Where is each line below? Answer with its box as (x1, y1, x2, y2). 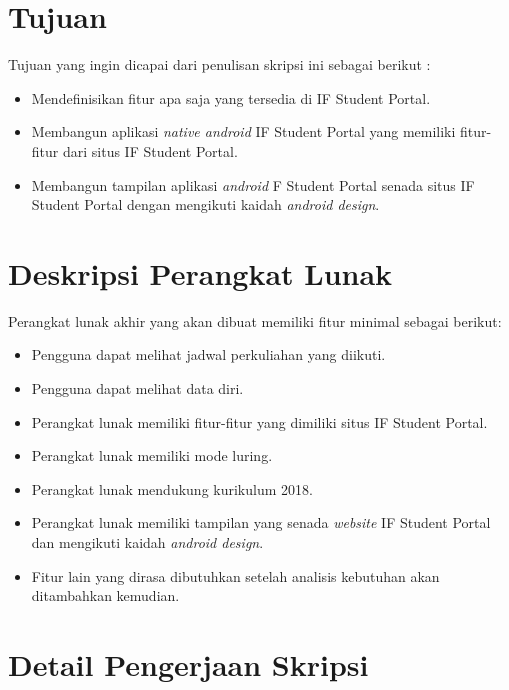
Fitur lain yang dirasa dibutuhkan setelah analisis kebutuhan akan (31, 565, 440, 586)
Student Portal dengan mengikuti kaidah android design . (31, 194, 380, 215)
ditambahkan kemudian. (31, 585, 180, 606)
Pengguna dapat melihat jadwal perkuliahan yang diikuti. (31, 344, 386, 365)
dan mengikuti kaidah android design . (31, 531, 264, 552)
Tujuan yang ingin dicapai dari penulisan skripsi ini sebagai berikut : (8, 54, 431, 75)
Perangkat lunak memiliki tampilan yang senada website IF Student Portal (31, 512, 491, 533)
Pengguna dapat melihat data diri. (31, 378, 244, 398)
